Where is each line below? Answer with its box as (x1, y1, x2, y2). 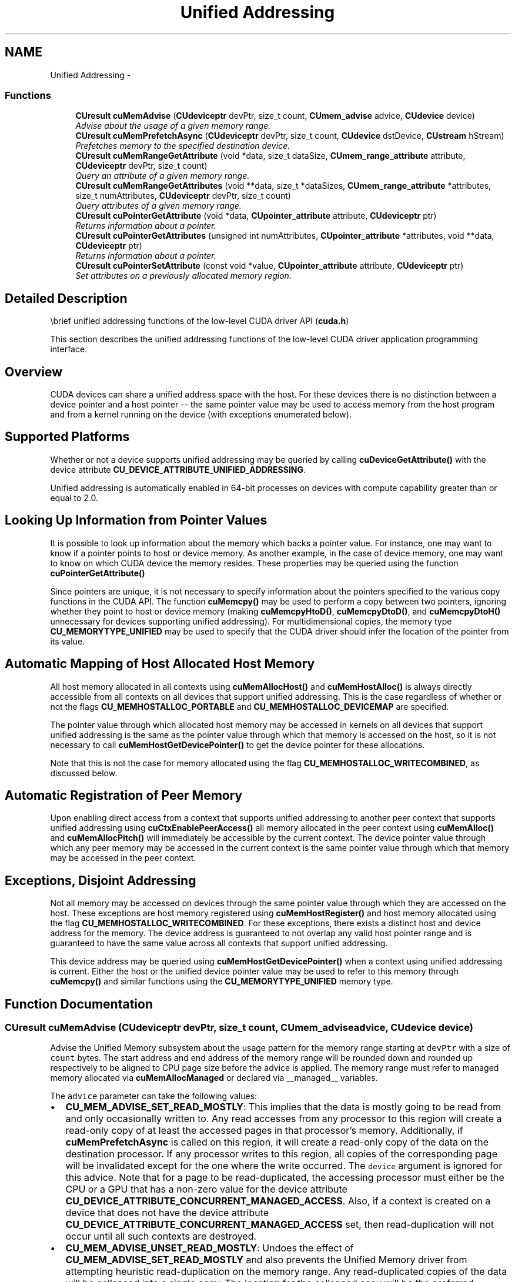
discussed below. (50, 767, 118, 778)
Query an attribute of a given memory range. (75, 171, 250, 181)
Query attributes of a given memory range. (75, 201, 242, 211)
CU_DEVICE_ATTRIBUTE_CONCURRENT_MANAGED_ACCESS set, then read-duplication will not (65, 1218, 494, 1231)
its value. (50, 636, 85, 646)
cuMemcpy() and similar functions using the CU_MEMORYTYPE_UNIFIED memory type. (50, 976, 393, 987)
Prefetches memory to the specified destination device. (75, 141, 290, 151)
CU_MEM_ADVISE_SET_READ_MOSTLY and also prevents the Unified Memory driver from (65, 1254, 467, 1266)
